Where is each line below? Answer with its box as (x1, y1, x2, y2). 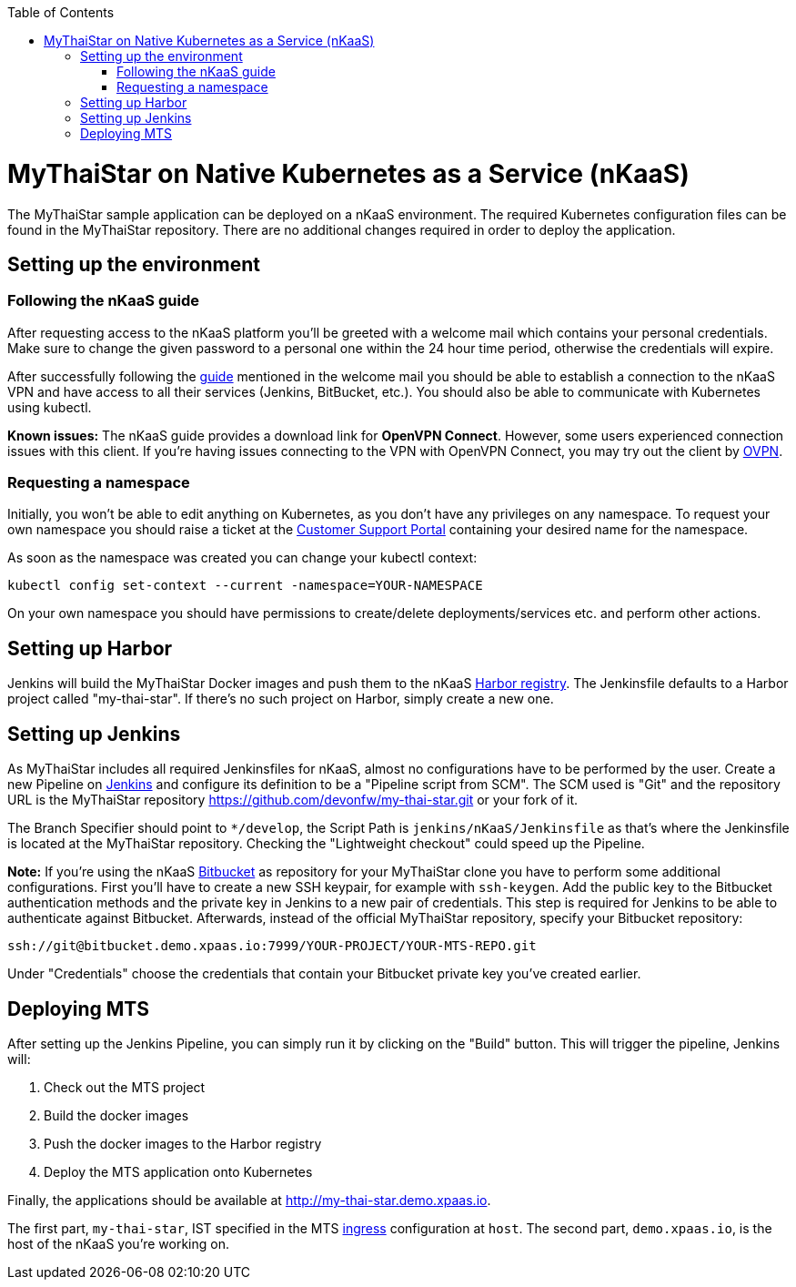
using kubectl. (7, 399, 92, 415)
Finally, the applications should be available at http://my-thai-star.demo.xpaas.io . (7, 1192, 491, 1208)
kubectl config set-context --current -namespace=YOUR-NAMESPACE (7, 578, 483, 593)
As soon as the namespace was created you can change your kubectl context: (7, 550, 478, 566)
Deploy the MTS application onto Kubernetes (44, 1164, 313, 1180)
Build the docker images (44, 1108, 189, 1123)
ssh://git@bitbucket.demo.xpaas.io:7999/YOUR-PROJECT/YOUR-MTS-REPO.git (7, 938, 537, 954)
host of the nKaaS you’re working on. (7, 1236, 229, 1252)
